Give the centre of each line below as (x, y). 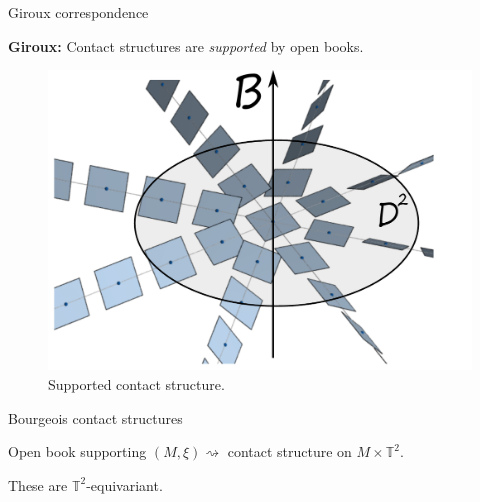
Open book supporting (77, 451)
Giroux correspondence (78, 12)
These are (38, 484)
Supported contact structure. (136, 383)
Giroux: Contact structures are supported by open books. (186, 45)
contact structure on (289, 451)
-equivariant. (124, 484)
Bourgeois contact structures (95, 417)
